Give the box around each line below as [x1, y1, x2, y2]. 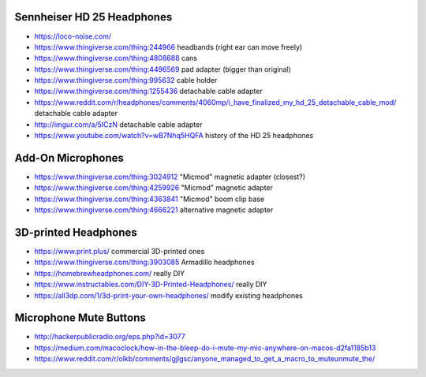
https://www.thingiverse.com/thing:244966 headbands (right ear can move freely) [34, 42, 303, 51]
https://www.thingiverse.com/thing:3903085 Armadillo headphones [34, 257, 255, 267]
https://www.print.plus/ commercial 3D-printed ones [34, 247, 205, 256]
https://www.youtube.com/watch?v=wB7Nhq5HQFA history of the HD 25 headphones [34, 131, 314, 140]
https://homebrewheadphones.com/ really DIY [34, 268, 185, 278]
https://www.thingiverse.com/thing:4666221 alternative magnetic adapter [34, 205, 274, 215]
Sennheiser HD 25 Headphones [14, 10, 173, 24]
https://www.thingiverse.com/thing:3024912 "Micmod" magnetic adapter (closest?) [34, 172, 306, 181]
